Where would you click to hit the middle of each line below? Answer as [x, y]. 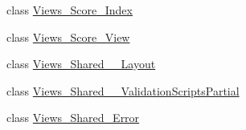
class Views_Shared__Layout [81, 64]
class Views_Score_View [68, 37]
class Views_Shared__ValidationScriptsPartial [123, 90]
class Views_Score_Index [70, 10]
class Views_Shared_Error [73, 118]
